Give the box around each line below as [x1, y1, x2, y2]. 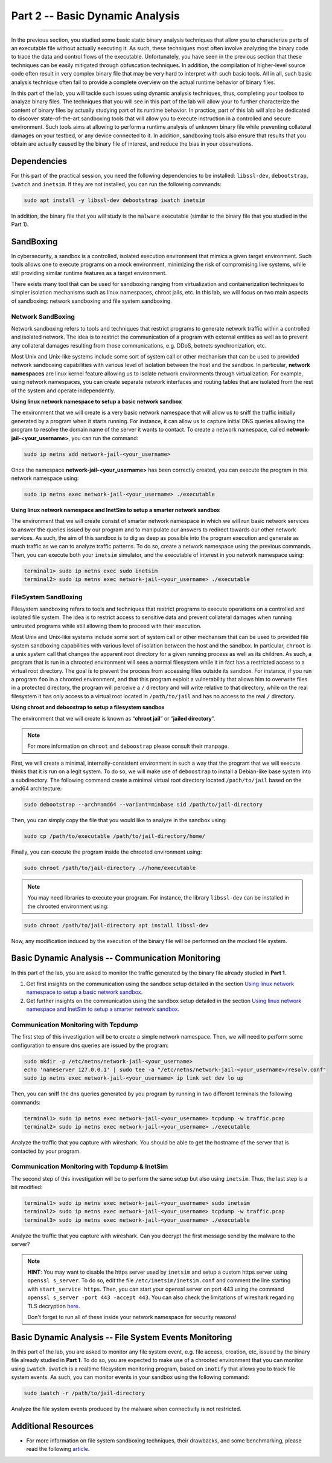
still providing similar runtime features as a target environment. [11, 269, 167, 276]
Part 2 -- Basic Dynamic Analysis [11, 9, 180, 22]
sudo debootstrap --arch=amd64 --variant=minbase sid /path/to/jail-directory [24, 801, 263, 808]
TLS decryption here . [27, 1302, 80, 1309]
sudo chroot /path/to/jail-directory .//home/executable [24, 864, 196, 871]
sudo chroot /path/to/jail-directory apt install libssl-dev [24, 922, 209, 929]
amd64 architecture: [11, 785, 62, 792]
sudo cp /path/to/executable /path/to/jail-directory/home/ [24, 832, 206, 840]
